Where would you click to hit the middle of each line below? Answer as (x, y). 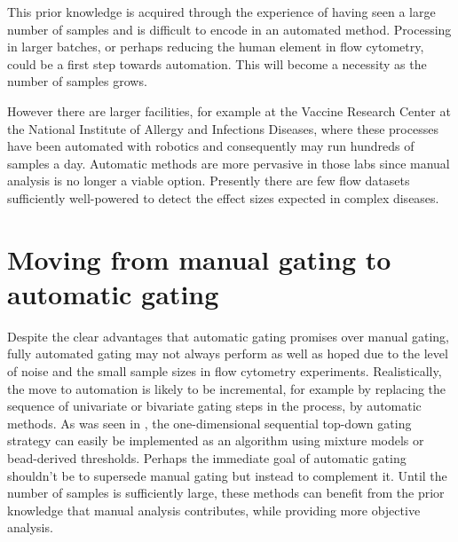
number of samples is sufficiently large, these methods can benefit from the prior (226, 493)
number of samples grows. (77, 81)
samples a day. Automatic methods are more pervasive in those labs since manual (229, 163)
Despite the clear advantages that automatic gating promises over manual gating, (228, 336)
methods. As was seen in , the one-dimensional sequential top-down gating (209, 423)
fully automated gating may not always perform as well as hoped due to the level (228, 353)
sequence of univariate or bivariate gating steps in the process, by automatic (214, 406)
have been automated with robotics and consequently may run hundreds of (211, 146)
